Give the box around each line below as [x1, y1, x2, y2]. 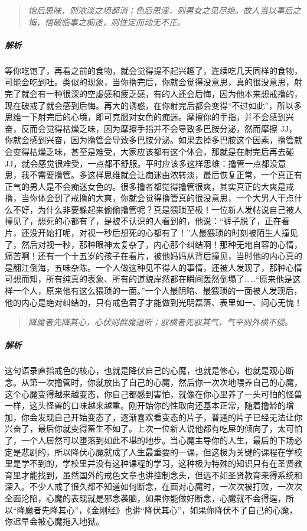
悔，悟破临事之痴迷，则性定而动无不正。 [28, 15, 185, 28]
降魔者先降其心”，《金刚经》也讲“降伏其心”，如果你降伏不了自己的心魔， [17, 503, 298, 516]
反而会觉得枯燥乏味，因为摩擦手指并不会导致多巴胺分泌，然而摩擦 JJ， [21, 122, 298, 134]
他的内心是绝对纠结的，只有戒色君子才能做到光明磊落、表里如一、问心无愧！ [5, 296, 302, 308]
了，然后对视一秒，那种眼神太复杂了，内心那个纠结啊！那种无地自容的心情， [5, 238, 302, 250]
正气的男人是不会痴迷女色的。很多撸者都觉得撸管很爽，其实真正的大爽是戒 [5, 180, 294, 192]
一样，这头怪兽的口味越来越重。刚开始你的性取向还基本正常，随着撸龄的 [5, 399, 286, 412]
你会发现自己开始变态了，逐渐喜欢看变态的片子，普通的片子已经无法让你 [21, 410, 302, 423]
